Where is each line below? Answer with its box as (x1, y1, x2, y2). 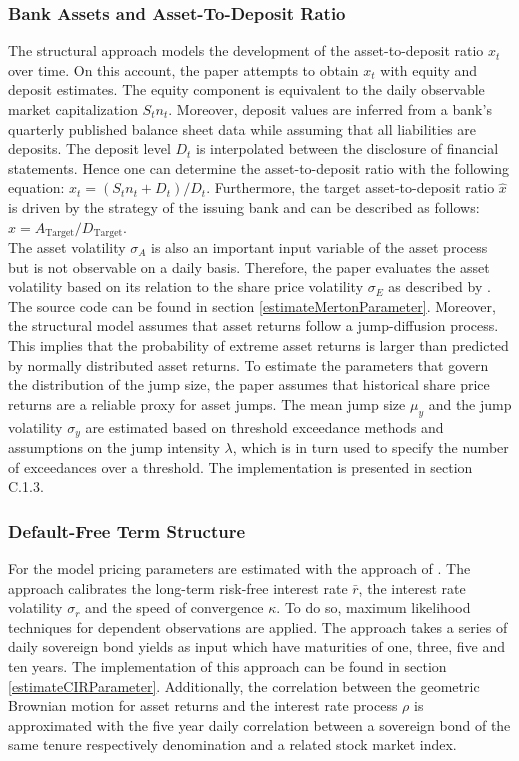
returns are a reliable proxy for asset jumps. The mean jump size (8, 393, 406, 414)
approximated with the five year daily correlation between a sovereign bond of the (8, 714, 511, 735)
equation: (8, 177, 65, 198)
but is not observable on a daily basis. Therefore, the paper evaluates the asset (8, 256, 490, 277)
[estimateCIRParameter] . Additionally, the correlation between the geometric (8, 675, 480, 696)
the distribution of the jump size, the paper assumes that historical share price (8, 374, 490, 395)
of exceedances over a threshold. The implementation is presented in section (8, 456, 473, 477)
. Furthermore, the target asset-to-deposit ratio (206, 177, 495, 198)
